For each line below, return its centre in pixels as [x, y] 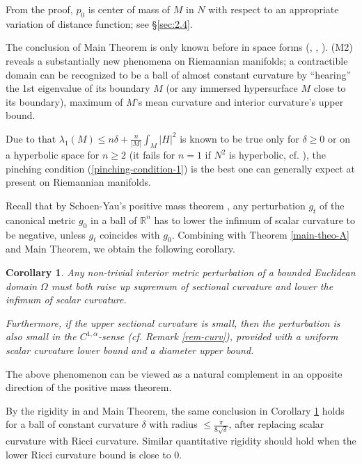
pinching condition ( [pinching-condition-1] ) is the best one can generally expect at [180, 168]
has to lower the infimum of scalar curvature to [254, 219]
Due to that [31, 138]
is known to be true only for [239, 138]
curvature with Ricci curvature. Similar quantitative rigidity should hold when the [181, 441]
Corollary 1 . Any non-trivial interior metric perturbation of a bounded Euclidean [181, 272]
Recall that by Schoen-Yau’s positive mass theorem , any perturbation [156, 206]
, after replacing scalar [276, 424]
